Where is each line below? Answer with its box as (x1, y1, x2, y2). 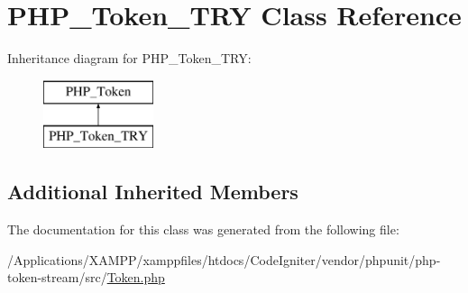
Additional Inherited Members (7, 178, 298, 206)
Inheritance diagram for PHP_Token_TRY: (7, 49, 252, 68)
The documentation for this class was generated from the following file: (7, 220, 399, 239)
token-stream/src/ (7, 268, 107, 287)
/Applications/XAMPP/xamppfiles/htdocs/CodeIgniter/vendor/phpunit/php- (7, 250, 441, 269)
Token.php (106, 268, 165, 287)
